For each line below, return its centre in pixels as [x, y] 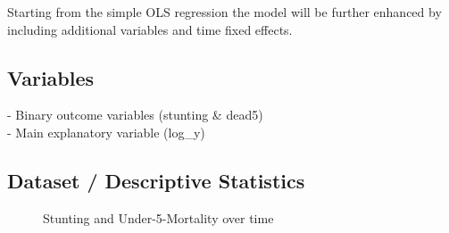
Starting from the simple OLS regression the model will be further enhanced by [224, 12]
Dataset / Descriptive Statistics [156, 180]
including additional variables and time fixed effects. [150, 29]
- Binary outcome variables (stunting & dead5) [135, 115]
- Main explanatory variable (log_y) [106, 132]
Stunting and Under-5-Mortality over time [158, 217]
